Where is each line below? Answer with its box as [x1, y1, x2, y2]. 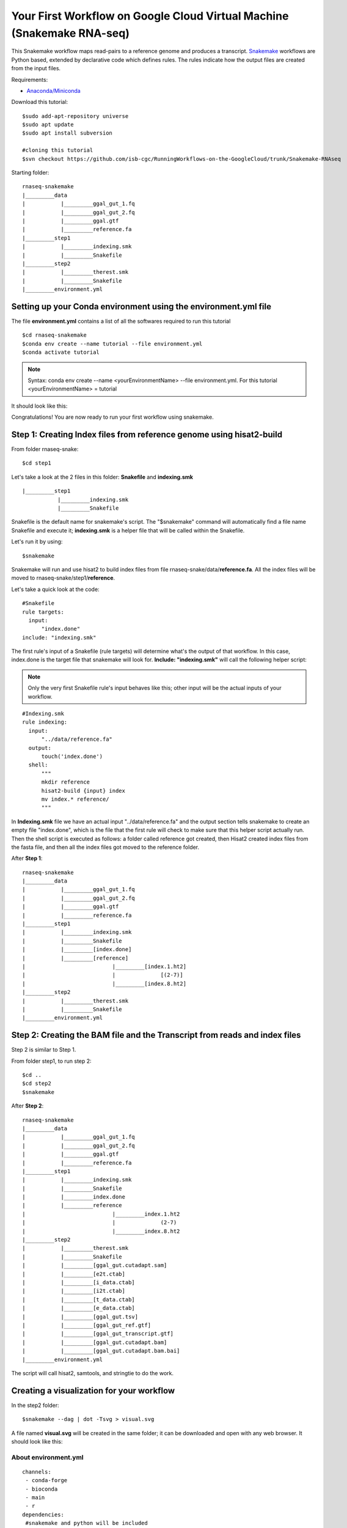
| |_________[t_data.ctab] [22, 1296, 136, 1303]
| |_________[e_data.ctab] [22, 1305, 136, 1312]
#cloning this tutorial [22, 147, 93, 154]
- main [25, 1494, 45, 1501]
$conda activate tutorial [22, 349, 100, 356]
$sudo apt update [22, 121, 74, 128]
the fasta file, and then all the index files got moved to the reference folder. [11, 843, 200, 851]
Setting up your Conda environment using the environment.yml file [11, 301, 272, 312]
